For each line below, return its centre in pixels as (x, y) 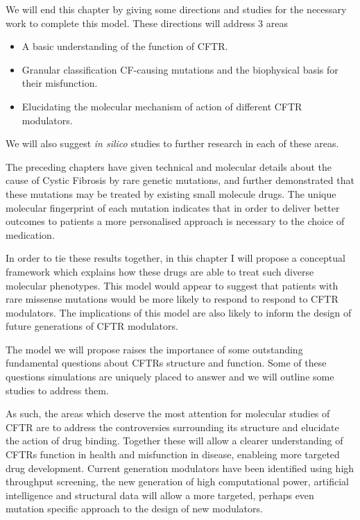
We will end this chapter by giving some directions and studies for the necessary (176, 9)
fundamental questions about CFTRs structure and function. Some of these (166, 363)
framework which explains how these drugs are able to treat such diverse (160, 271)
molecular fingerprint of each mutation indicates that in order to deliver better (173, 207)
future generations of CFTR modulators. (92, 326)
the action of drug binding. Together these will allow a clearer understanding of (174, 441)
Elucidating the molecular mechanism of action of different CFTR (162, 106)
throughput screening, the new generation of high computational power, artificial (177, 481)
